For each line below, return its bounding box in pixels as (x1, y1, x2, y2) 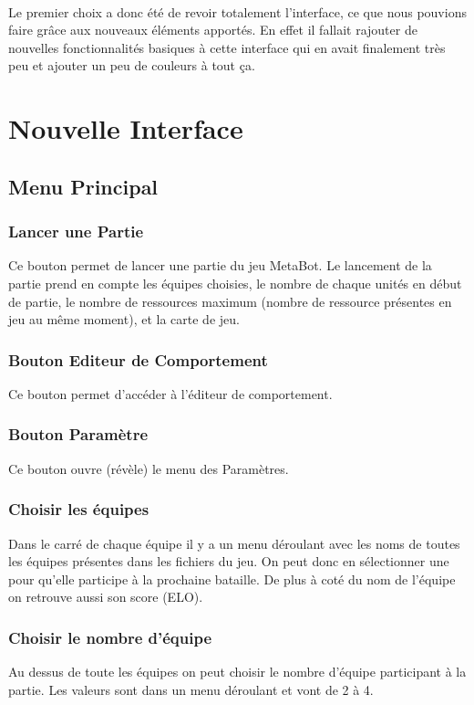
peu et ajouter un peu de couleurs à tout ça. (8, 56, 255, 75)
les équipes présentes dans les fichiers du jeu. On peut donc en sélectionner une (8, 552, 449, 571)
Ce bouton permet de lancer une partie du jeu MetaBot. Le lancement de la (8, 256, 432, 275)
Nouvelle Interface (8, 110, 243, 147)
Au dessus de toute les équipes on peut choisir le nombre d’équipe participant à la (8, 662, 467, 681)
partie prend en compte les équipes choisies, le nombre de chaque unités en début (8, 273, 462, 292)
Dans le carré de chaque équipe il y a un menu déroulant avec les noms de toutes (8, 533, 460, 552)
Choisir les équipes (8, 498, 149, 521)
